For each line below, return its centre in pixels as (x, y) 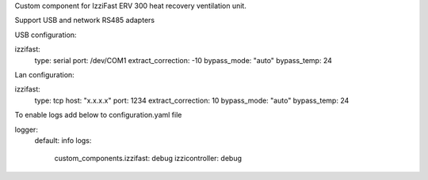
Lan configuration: (44, 74)
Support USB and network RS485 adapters (84, 21)
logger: (27, 129)
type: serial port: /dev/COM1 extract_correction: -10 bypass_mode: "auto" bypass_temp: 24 (183, 60)
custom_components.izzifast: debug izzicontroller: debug (148, 159)
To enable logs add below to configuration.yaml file (98, 115)
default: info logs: (63, 140)
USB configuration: (46, 35)
